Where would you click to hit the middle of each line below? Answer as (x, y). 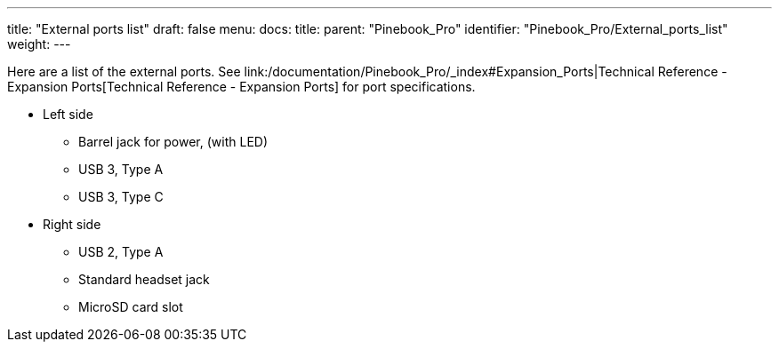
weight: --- (39, 44)
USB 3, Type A (121, 169)
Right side (72, 224)
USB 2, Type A (121, 252)
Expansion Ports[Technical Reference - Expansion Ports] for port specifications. (241, 87)
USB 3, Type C (121, 197)
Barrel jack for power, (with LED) (173, 142)
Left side (68, 114)
